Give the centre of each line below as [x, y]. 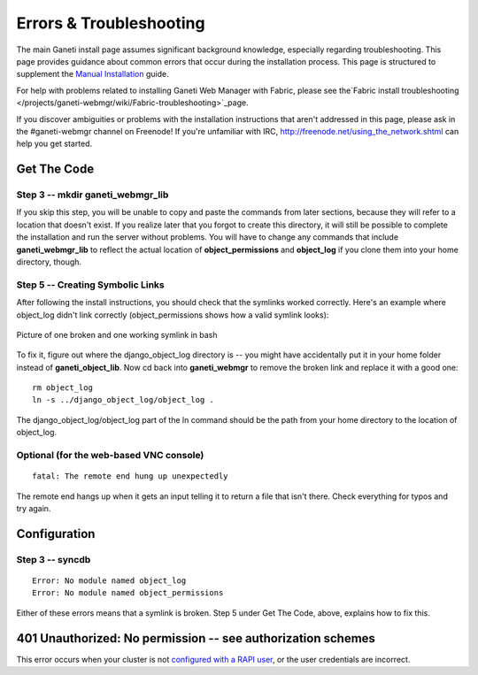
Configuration [56, 534]
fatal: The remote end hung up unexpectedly [131, 476]
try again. [34, 508]
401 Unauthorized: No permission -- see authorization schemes [196, 638]
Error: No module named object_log [109, 580]
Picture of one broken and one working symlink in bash [117, 334]
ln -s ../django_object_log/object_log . [123, 400]
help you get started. [54, 144]
